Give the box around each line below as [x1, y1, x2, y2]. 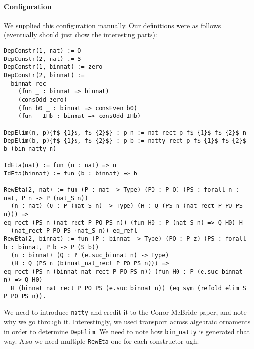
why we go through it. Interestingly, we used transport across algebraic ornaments [4, 316, 251, 326]
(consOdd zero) [18, 96, 67, 103]
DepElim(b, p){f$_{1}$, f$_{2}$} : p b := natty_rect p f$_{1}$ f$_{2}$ [4, 137, 246, 145]
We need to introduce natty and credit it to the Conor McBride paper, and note [4, 307, 247, 317]
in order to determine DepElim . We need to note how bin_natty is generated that [4, 326, 250, 336]
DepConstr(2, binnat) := [4, 71, 85, 79]
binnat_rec [11, 80, 46, 87]
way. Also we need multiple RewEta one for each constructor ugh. [4, 336, 199, 346]
